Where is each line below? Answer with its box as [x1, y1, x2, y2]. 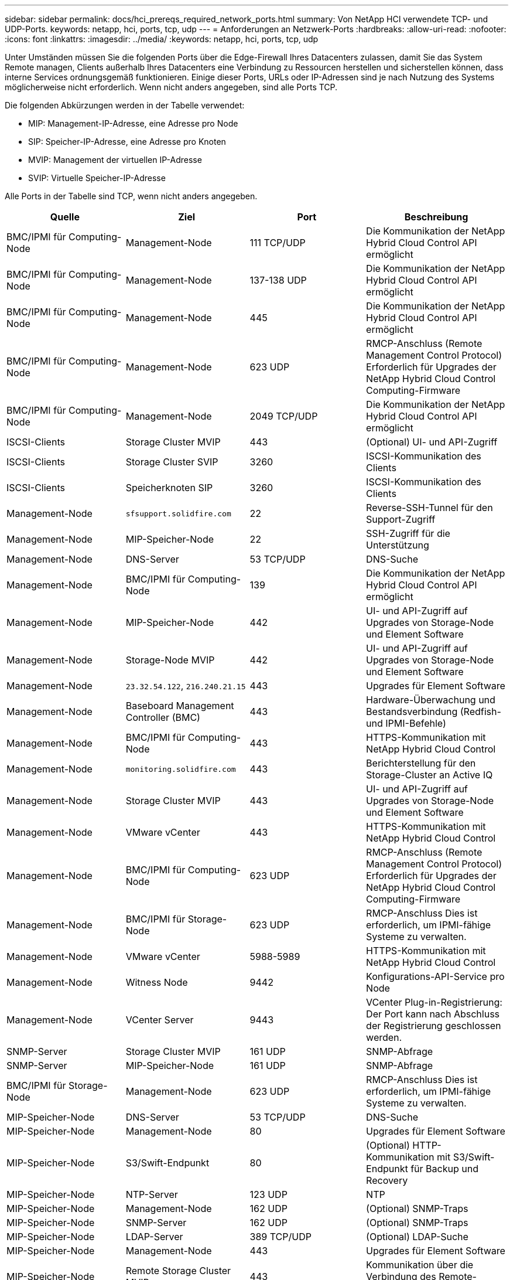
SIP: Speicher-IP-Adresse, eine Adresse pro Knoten [28, 137, 226, 147]
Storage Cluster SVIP [125, 456, 218, 468]
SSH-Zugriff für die [366, 527, 450, 539]
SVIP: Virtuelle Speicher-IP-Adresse [28, 173, 166, 183]
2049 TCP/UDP [249, 410, 318, 422]
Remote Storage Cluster [125, 1265, 231, 1276]
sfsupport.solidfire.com [125, 509, 231, 518]
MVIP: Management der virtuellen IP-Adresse [28, 155, 202, 165]
